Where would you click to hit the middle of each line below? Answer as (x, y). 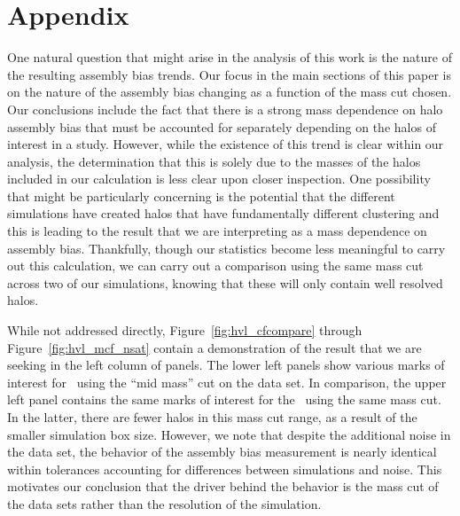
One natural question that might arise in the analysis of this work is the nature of (230, 57)
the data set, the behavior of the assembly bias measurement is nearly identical (222, 452)
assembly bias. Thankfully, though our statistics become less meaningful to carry (226, 248)
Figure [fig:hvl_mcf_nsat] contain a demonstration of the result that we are (214, 347)
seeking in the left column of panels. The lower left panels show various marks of (226, 365)
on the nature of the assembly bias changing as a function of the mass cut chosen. (230, 92)
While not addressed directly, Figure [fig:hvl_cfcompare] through (185, 330)
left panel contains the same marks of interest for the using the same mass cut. (224, 399)
